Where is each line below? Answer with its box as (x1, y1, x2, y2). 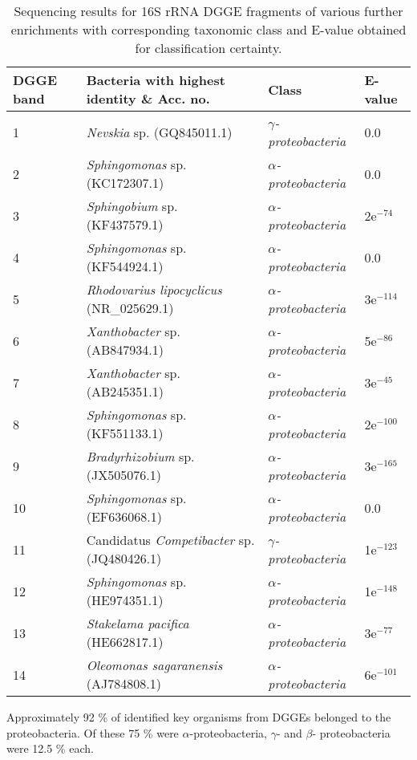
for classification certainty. (135, 39, 282, 57)
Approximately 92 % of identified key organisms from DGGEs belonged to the (6, 709, 391, 725)
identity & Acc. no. (86, 89, 210, 108)
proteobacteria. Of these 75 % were (6, 724, 179, 741)
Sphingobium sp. (86, 197, 178, 215)
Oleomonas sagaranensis (86, 656, 223, 674)
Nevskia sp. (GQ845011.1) (86, 122, 233, 141)
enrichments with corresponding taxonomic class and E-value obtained (10, 20, 407, 39)
